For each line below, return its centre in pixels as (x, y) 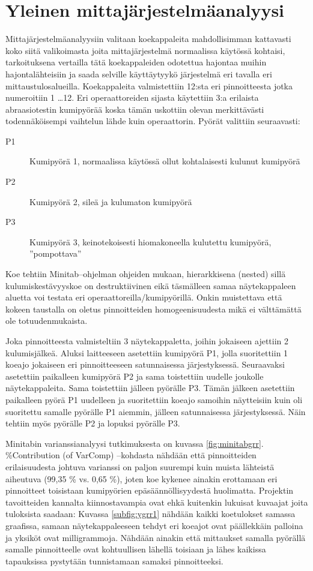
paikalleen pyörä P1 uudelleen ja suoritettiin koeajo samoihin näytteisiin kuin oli (154, 399)
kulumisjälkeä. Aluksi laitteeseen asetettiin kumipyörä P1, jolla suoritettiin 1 (147, 352)
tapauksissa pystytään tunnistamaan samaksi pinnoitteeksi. (114, 561)
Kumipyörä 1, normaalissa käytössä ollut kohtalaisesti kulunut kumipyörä (165, 161)
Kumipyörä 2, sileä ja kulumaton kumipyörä (111, 201)
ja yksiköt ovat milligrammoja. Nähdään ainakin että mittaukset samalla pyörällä (156, 537)
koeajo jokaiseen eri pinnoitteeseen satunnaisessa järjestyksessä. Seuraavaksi (145, 364)
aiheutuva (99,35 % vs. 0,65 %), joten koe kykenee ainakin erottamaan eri (141, 478)
